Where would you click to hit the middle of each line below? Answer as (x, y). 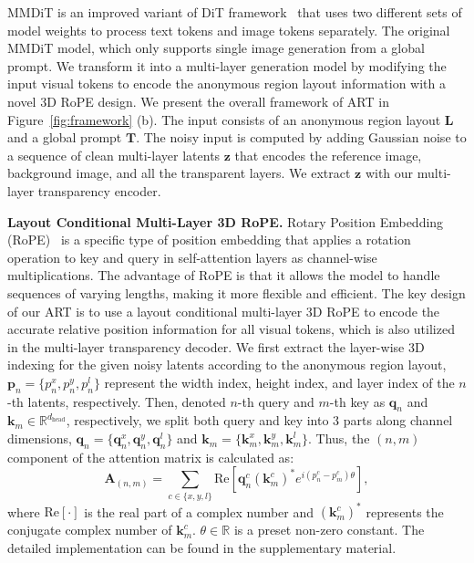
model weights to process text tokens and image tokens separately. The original (229, 30)
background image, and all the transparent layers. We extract (179, 173)
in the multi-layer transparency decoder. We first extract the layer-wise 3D (216, 346)
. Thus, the (339, 438)
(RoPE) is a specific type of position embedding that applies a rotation (209, 240)
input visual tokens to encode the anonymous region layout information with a (227, 83)
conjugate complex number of (90, 530)
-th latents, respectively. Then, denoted (117, 401)
